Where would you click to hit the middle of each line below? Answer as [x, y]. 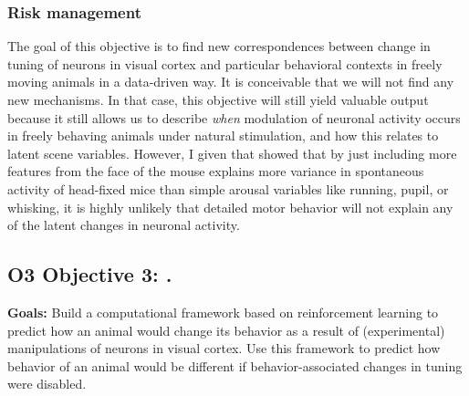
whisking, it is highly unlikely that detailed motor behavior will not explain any [230, 207]
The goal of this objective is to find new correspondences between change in [219, 46]
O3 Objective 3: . [90, 274]
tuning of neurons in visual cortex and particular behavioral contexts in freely [225, 63]
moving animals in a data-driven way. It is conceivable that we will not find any [231, 82]
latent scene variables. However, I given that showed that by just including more [232, 153]
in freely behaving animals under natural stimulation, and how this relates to [223, 135]
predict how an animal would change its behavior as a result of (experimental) [226, 330]
